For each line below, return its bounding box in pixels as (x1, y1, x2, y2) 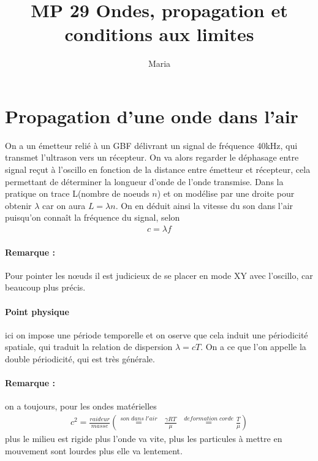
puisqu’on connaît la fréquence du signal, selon (5, 211, 180, 224)
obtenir (5, 199, 32, 211)
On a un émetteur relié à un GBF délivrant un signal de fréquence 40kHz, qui (5, 139, 298, 151)
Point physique (5, 305, 69, 318)
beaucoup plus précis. (5, 281, 86, 294)
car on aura (42, 199, 86, 211)
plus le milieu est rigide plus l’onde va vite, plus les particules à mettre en (5, 432, 282, 445)
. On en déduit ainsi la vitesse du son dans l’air (115, 199, 293, 211)
